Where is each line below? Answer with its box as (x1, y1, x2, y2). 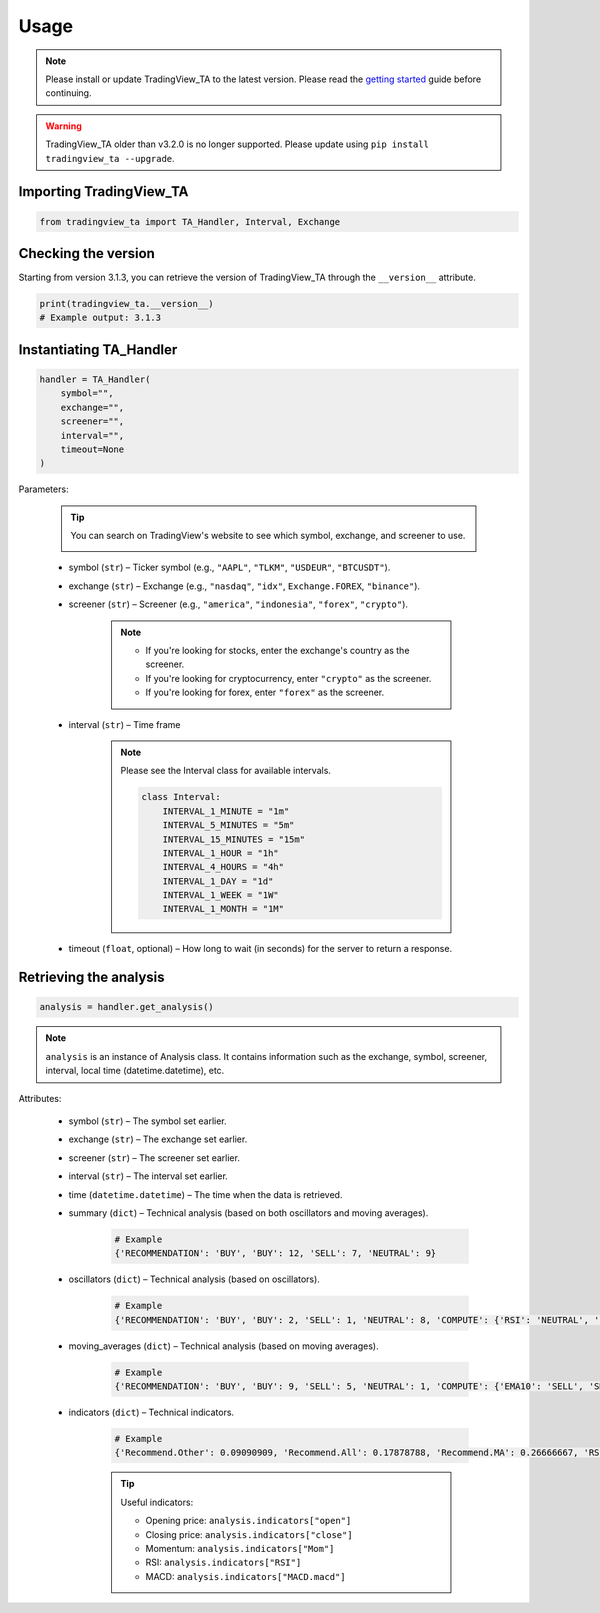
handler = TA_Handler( (39, 373, 151, 385)
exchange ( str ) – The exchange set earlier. (68, 1133, 248, 1145)
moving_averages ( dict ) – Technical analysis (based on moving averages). (68, 1340, 379, 1352)
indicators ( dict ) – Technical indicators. (68, 1406, 235, 1419)
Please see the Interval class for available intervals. (120, 765, 332, 777)
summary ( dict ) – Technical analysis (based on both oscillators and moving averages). (68, 1206, 429, 1219)
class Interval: (141, 791, 222, 803)
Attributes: (18, 1092, 62, 1104)
